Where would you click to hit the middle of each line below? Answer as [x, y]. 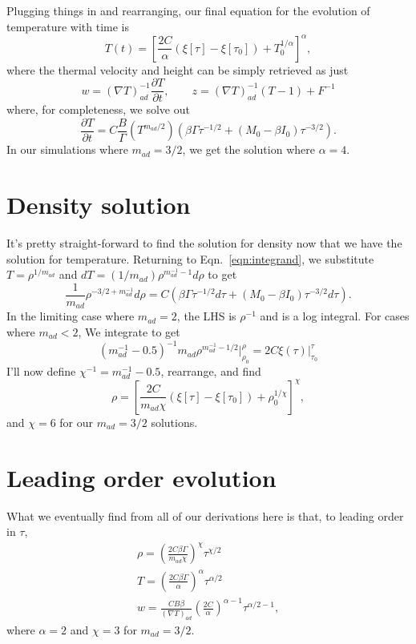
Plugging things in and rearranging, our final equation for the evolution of [188, 10]
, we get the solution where [248, 149]
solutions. [174, 422]
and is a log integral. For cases [335, 316]
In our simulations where [67, 149]
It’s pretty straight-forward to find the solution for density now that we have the [204, 243]
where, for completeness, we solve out [98, 109]
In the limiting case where [71, 316]
